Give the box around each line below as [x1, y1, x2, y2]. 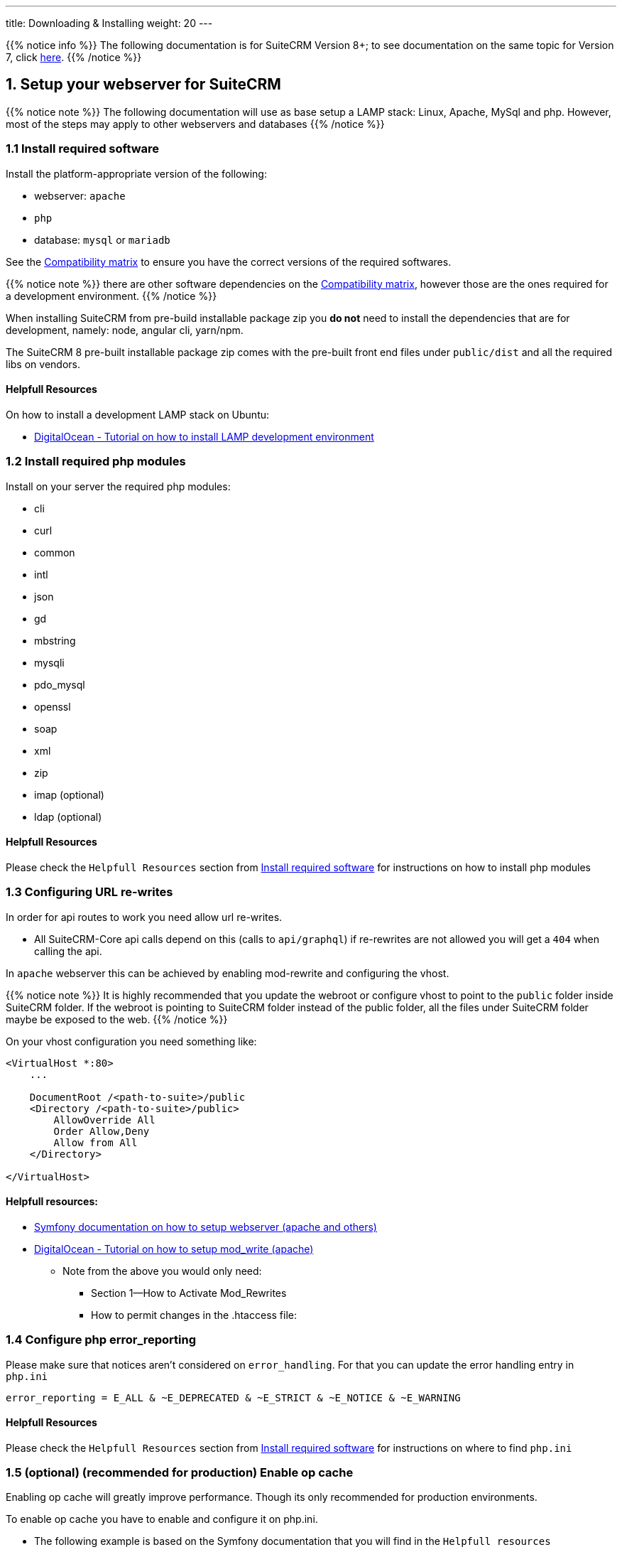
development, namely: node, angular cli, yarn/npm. [6, 323, 244, 336]
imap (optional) [34, 788, 104, 801]
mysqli [34, 656, 65, 669]
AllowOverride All [53, 1114, 155, 1126]
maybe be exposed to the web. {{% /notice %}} [6, 1013, 228, 1025]
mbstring [34, 634, 76, 647]
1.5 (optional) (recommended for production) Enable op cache [6, 1465, 354, 1480]
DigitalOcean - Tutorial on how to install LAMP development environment [34, 430, 374, 443]
